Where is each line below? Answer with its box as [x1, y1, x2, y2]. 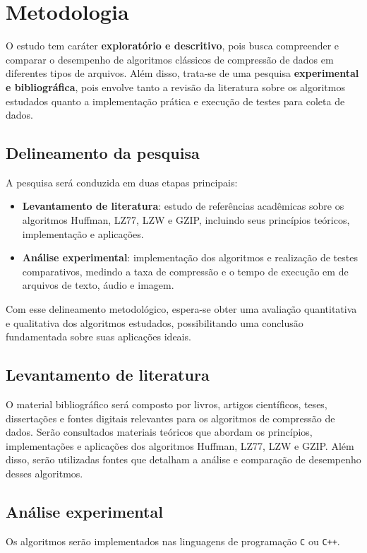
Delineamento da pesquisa [6, 142, 200, 164]
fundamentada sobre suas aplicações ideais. [6, 329, 191, 344]
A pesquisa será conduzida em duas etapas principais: [6, 174, 238, 189]
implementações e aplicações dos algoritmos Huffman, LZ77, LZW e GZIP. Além [6, 438, 354, 453]
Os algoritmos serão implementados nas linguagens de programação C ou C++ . [6, 533, 340, 548]
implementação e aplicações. [22, 226, 144, 241]
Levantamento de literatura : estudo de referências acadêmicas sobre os [22, 198, 344, 213]
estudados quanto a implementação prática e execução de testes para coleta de [6, 93, 345, 108]
